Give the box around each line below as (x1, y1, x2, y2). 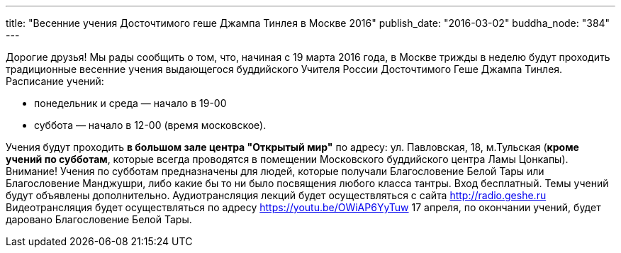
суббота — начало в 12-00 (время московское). (34, 119, 267, 131)
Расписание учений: (6, 75, 104, 87)
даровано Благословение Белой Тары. (6, 213, 192, 225)
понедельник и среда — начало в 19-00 (34, 97, 227, 109)
